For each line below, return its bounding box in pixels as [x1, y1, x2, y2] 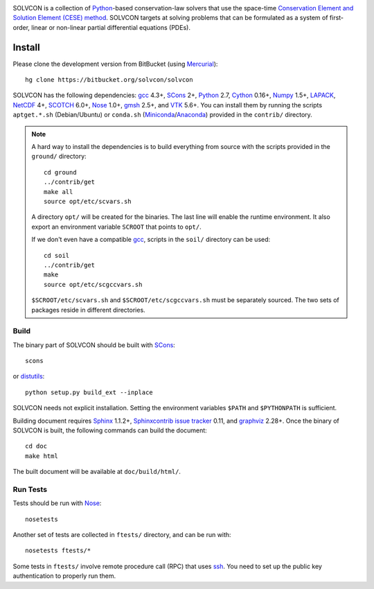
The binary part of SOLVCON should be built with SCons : [12, 340, 176, 349]
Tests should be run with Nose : [12, 499, 102, 507]
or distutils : [12, 372, 45, 380]
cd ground [44, 168, 77, 176]
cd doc [25, 442, 48, 450]
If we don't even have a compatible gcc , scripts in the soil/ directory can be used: [31, 236, 271, 244]
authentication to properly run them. [12, 572, 116, 580]
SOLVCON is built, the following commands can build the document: [12, 426, 207, 434]
